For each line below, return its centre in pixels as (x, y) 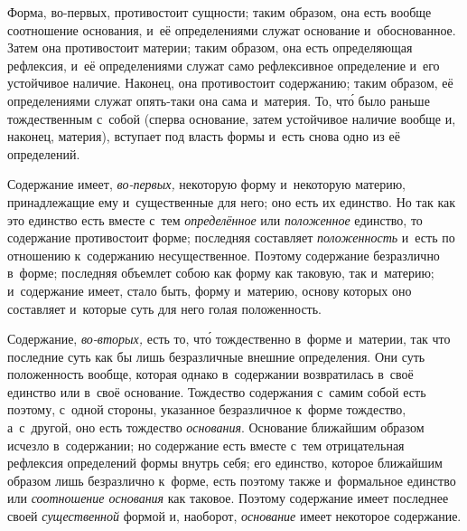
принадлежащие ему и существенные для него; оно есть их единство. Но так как (231, 201)
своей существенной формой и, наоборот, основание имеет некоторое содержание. (234, 516)
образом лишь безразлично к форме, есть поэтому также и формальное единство (232, 480)
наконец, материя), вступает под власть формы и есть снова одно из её (204, 136)
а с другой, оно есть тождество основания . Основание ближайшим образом (216, 427)
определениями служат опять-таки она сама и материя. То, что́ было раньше (219, 100)
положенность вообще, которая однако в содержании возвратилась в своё (210, 374)
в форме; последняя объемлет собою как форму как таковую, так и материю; (221, 273)
